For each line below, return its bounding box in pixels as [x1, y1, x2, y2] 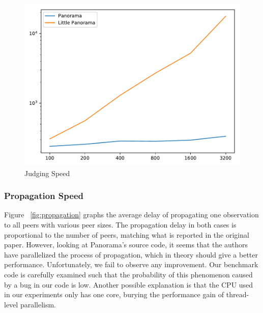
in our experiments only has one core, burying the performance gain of [4, 289, 224, 300]
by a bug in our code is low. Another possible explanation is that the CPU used [4, 279, 253, 290]
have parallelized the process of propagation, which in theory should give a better [4, 249, 258, 260]
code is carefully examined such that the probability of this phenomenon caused [4, 269, 253, 279]
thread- [226, 289, 249, 300]
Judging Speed [24, 167, 70, 178]
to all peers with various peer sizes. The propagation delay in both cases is [4, 219, 237, 230]
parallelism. [20, 299, 56, 309]
